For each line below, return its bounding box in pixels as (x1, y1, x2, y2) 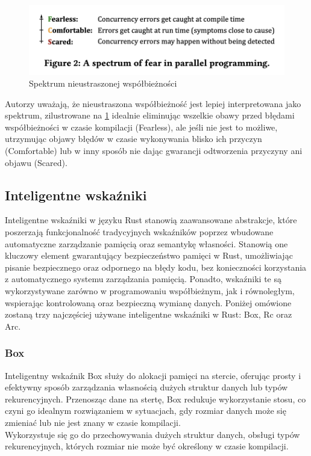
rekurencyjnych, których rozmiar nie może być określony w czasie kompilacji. (5, 440, 289, 452)
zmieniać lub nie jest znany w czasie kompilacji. (5, 416, 181, 428)
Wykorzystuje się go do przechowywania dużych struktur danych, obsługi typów (5, 428, 300, 440)
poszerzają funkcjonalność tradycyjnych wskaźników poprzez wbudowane (5, 226, 274, 238)
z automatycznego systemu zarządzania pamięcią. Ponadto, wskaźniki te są (5, 273, 281, 285)
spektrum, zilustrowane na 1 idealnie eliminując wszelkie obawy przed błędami (5, 109, 295, 122)
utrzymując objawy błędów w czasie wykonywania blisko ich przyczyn (5, 132, 262, 145)
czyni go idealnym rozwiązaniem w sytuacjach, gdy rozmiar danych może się (5, 404, 286, 417)
